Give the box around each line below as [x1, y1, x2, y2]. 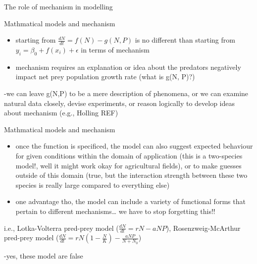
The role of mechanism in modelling [4, 1, 113, 11]
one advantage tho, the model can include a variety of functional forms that [15, 196, 246, 207]
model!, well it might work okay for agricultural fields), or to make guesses [15, 160, 242, 170]
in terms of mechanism [81, 45, 150, 55]
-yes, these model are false [4, 250, 83, 261]
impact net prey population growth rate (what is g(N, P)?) [15, 71, 195, 82]
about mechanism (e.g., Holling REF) [4, 107, 118, 118]
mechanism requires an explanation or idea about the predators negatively [15, 61, 241, 72]
